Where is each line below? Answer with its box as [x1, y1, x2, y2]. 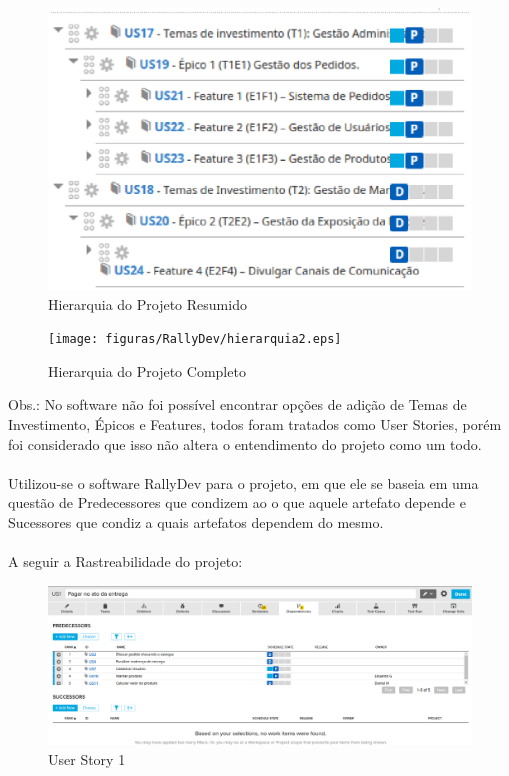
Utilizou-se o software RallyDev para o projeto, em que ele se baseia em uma [8, 472, 479, 493]
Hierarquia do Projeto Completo [48, 360, 246, 381]
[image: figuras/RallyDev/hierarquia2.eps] [48, 332, 342, 347]
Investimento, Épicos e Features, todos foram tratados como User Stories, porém [8, 414, 502, 434]
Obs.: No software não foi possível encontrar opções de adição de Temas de [8, 394, 467, 415]
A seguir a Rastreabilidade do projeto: [8, 551, 243, 572]
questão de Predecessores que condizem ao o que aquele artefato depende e [8, 492, 466, 513]
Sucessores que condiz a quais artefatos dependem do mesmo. [8, 511, 384, 532]
